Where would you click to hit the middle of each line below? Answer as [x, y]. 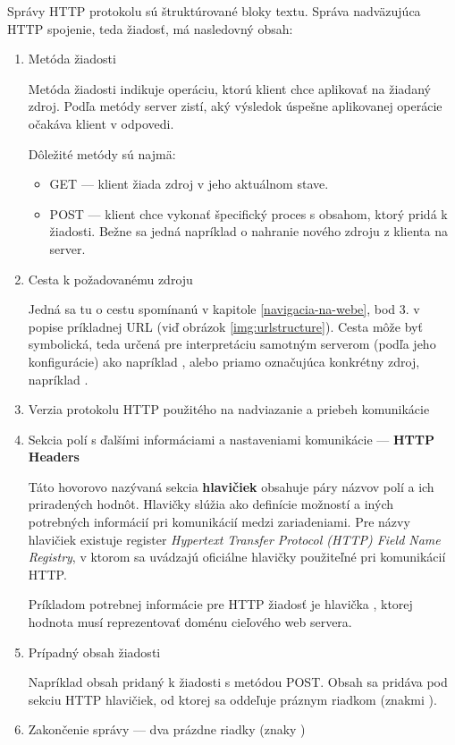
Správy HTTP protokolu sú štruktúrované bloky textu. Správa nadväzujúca [214, 11]
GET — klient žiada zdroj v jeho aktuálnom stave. [189, 184]
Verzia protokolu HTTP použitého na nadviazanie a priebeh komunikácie [229, 409]
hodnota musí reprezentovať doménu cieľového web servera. [190, 622]
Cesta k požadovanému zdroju [110, 279]
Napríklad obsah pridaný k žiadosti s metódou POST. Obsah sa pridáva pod [238, 682]
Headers [54, 457]
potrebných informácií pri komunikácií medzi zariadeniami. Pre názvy [219, 522]
